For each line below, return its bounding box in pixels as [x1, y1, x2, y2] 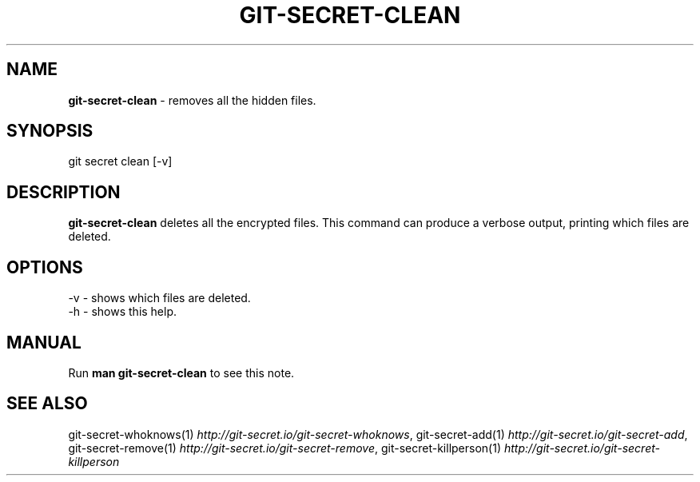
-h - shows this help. [68, 305, 177, 319]
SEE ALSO [6, 393, 88, 414]
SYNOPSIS [6, 121, 93, 141]
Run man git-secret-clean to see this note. [68, 365, 295, 380]
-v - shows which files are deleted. [68, 291, 251, 305]
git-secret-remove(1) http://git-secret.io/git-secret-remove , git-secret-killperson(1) [68, 440, 501, 455]
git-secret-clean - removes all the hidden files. [68, 93, 316, 107]
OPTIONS [6, 257, 83, 277]
